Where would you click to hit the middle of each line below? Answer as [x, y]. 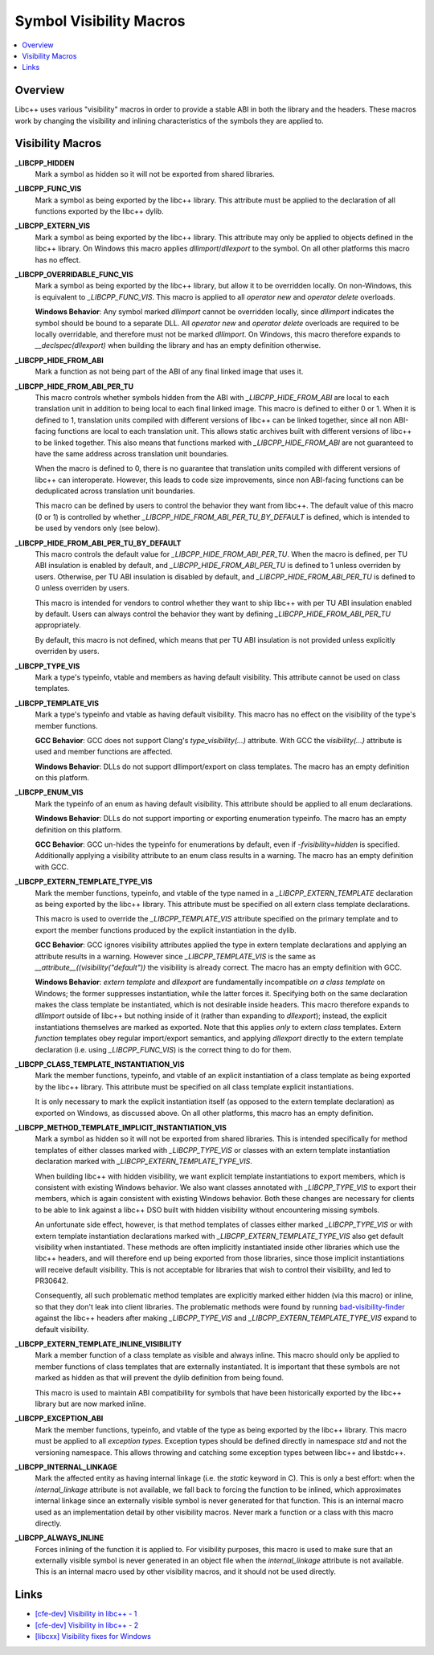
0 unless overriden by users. [82, 588]
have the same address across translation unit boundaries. [132, 453]
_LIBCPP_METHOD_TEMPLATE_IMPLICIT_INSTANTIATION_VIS [121, 1128]
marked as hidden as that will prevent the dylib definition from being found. [160, 1378]
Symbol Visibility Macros [100, 21]
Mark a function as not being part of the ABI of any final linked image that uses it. [169, 372]
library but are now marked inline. [90, 1404]
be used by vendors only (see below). [98, 528]
